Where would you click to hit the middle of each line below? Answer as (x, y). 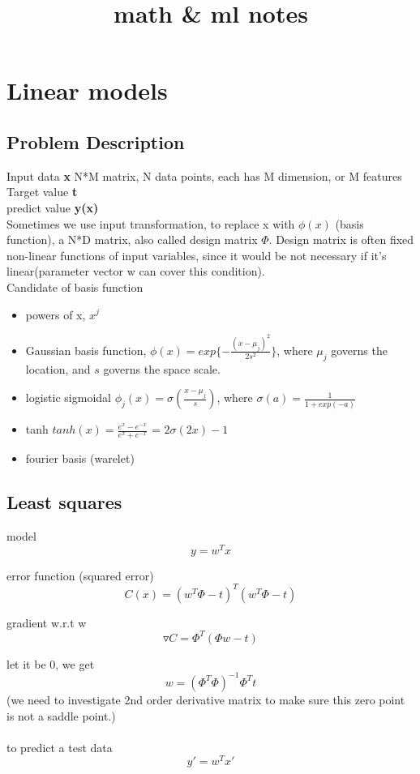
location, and (58, 368)
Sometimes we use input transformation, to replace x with (151, 223)
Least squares (64, 502)
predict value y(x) (53, 207)
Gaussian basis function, (86, 350)
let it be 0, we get (51, 663)
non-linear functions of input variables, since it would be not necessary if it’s (197, 255)
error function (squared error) (80, 575)
